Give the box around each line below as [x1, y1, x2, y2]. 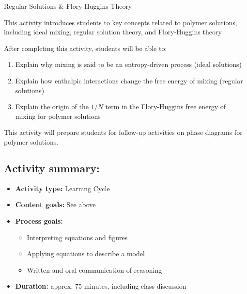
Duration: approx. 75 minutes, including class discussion [15, 281, 186, 291]
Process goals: [15, 215, 63, 226]
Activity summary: [4, 160, 100, 175]
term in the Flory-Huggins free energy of [105, 101, 226, 112]
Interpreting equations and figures [27, 232, 128, 242]
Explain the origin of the [15, 101, 89, 112]
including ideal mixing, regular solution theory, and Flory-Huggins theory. [4, 27, 223, 37]
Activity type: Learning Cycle [15, 183, 110, 193]
